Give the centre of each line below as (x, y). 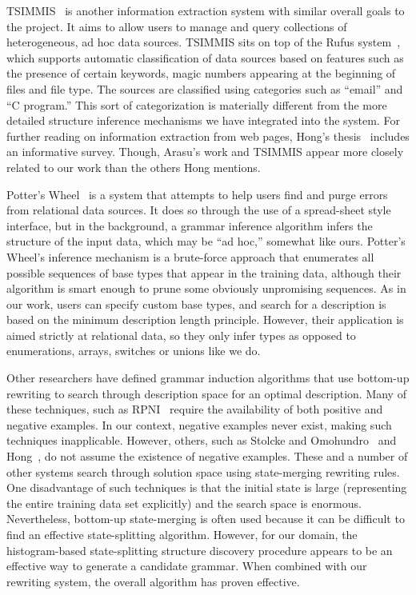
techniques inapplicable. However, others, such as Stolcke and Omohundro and (202, 440)
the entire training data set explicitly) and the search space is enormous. (184, 503)
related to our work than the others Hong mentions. (134, 167)
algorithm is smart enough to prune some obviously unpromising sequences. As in (206, 288)
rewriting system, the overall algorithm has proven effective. (153, 581)
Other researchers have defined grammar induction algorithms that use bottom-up (208, 378)
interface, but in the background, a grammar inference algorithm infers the (190, 225)
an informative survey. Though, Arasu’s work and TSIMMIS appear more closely (205, 152)
